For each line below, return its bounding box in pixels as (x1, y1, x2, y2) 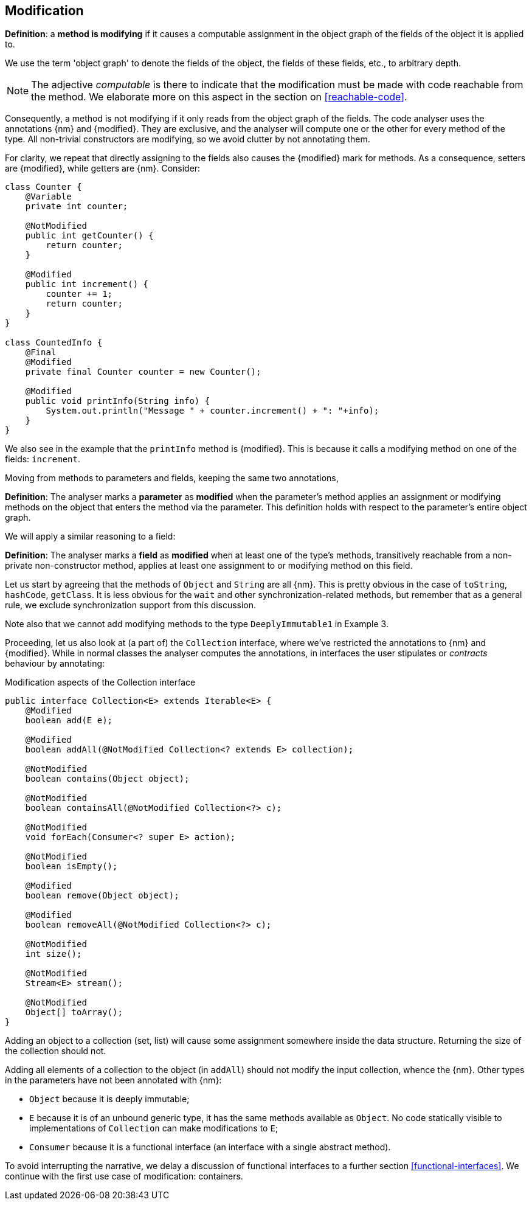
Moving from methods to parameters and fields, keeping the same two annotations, (5, 473, 339, 484)
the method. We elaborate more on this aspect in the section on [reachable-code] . (31, 91, 407, 103)
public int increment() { (25, 279, 149, 290)
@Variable (25, 192, 72, 202)
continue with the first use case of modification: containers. (5, 1171, 243, 1182)
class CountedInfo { (5, 338, 103, 348)
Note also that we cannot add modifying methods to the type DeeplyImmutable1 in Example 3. (5, 619, 389, 630)
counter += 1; (46, 289, 113, 299)
